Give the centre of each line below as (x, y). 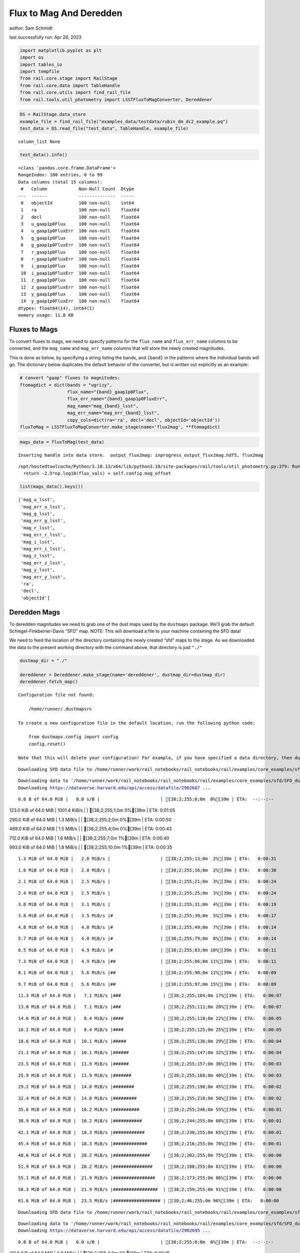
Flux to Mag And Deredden (66, 13)
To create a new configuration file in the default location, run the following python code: (137, 723)
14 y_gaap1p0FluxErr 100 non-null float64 (80, 301)
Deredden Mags (35, 612)
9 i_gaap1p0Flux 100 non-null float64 (80, 266)
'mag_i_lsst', (38, 542)
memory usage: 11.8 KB (46, 315)
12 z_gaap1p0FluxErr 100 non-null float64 (80, 287)
